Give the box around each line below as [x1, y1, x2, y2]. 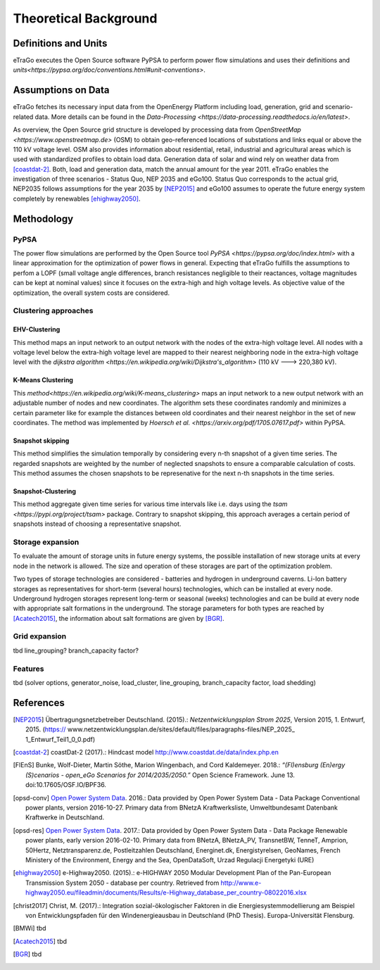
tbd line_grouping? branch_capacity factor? [13, 646, 139, 655]
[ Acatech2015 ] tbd [13, 937, 67, 945]
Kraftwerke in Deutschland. [25, 813, 105, 821]
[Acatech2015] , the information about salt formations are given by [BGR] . [13, 614, 224, 622]
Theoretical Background [13, 11, 158, 26]
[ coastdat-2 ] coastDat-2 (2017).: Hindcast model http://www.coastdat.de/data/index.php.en [13, 748, 279, 757]
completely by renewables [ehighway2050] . [13, 194, 141, 203]
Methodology [13, 213, 74, 225]
